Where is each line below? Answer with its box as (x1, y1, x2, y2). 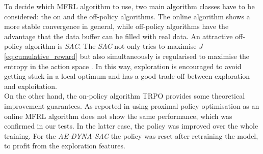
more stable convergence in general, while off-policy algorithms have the (4, 21, 229, 32)
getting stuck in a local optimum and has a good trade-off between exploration (4, 71, 250, 81)
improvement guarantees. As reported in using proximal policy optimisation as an (4, 100, 259, 111)
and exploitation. (4, 80, 57, 91)
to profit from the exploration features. (4, 140, 125, 151)
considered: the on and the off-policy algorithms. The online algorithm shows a (4, 11, 250, 21)
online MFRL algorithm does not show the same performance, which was (4, 110, 232, 121)
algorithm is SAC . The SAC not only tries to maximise (25, 41, 197, 51)
